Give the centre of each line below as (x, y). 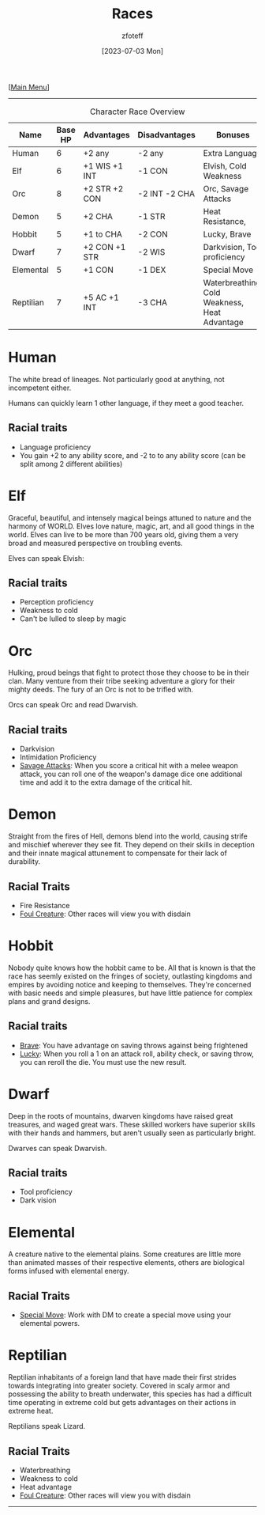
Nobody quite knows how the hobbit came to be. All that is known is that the (132, 968)
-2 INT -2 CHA (166, 193)
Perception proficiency (57, 602)
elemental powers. (50, 1324)
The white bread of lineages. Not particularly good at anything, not (116, 379)
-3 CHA (153, 302)
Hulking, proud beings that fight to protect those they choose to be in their (129, 672)
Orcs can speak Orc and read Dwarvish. (73, 705)
